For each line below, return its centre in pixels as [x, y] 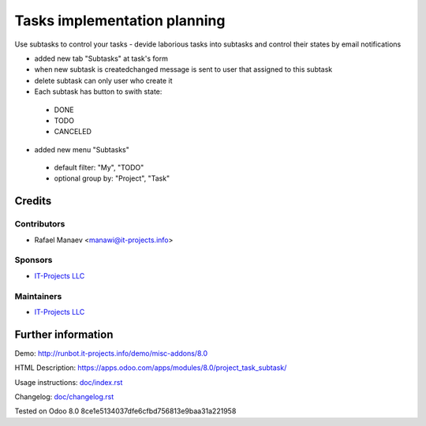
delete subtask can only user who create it [103, 80]
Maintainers [38, 296]
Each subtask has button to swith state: [98, 92]
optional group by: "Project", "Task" [112, 178]
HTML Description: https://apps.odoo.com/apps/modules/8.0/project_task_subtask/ [151, 368]
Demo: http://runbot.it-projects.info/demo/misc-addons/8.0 [111, 353]
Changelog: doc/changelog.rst [64, 396]
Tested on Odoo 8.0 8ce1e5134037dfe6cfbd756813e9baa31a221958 [125, 411]
